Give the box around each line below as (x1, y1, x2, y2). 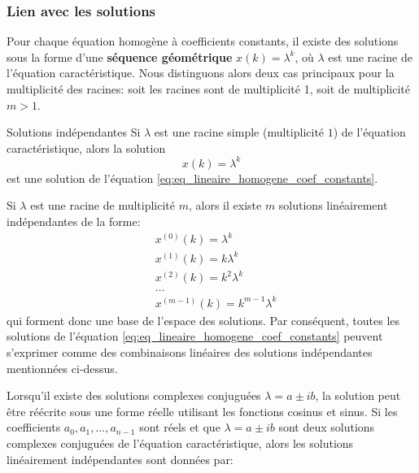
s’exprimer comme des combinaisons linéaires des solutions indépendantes (7, 344, 373, 360)
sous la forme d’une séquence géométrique (7, 48, 233, 65)
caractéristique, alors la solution (7, 139, 166, 156)
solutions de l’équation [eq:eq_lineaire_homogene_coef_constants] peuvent (7, 328, 383, 345)
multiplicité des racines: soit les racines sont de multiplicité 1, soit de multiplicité (7, 80, 411, 97)
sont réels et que (139, 419, 220, 436)
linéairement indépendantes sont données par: (7, 450, 234, 467)
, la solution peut (315, 387, 401, 404)
